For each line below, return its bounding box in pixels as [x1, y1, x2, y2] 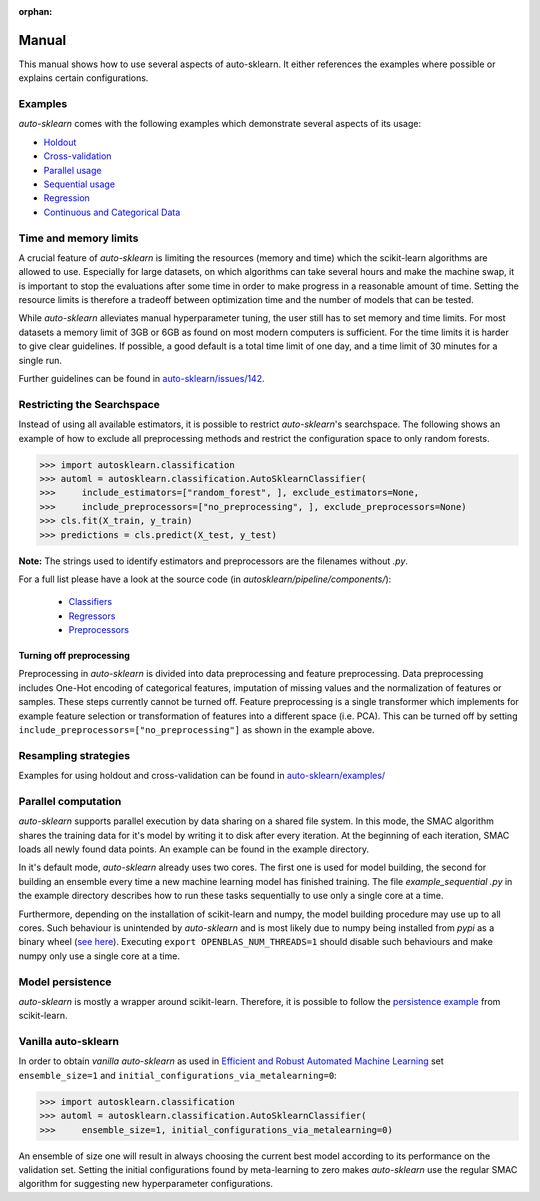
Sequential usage [43, 178, 115, 190]
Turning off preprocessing [18, 650, 130, 662]
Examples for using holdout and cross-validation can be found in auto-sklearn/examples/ [18, 770, 386, 782]
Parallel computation [18, 794, 122, 808]
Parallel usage [43, 164, 102, 176]
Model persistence [18, 975, 112, 989]
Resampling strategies [18, 748, 130, 762]
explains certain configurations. [18, 72, 149, 84]
